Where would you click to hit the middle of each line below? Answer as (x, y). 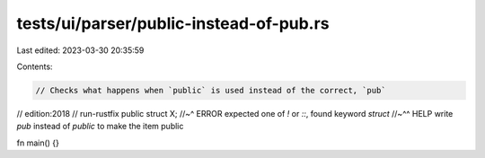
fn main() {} (38, 143)
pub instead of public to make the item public (100, 127)
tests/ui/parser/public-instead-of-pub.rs (173, 23)
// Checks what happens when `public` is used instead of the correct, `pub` (211, 90)
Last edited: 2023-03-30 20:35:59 (80, 50)
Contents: (35, 66)
